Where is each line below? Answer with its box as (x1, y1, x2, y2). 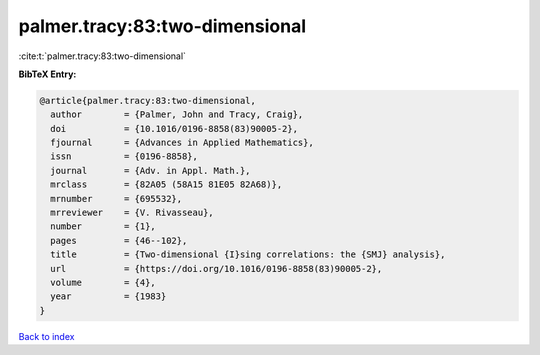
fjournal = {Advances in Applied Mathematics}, (50, 137, 314, 149)
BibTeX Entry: (18, 68, 77, 80)
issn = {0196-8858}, (50, 151, 199, 162)
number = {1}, (50, 221, 157, 232)
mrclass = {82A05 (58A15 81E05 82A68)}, (50, 179, 283, 190)
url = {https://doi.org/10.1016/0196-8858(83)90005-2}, (50, 263, 383, 274)
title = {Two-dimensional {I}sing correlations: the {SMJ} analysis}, (50, 249, 446, 260)
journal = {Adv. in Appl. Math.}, (50, 165, 251, 176)
